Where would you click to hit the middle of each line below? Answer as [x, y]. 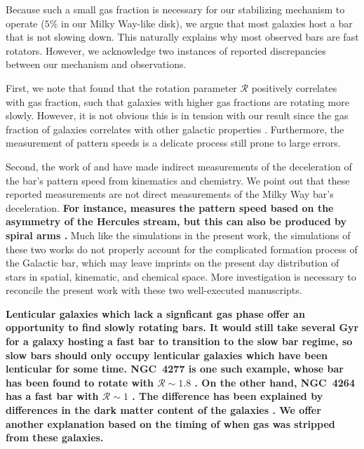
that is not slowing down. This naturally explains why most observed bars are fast [182, 37]
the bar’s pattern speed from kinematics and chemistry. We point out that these [178, 180]
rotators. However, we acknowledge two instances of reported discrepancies [166, 50]
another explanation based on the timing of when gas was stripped [170, 423]
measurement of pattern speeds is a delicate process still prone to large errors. [173, 143]
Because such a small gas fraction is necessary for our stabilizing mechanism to [175, 9]
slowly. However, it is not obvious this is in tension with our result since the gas [177, 115]
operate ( [25, 23]
